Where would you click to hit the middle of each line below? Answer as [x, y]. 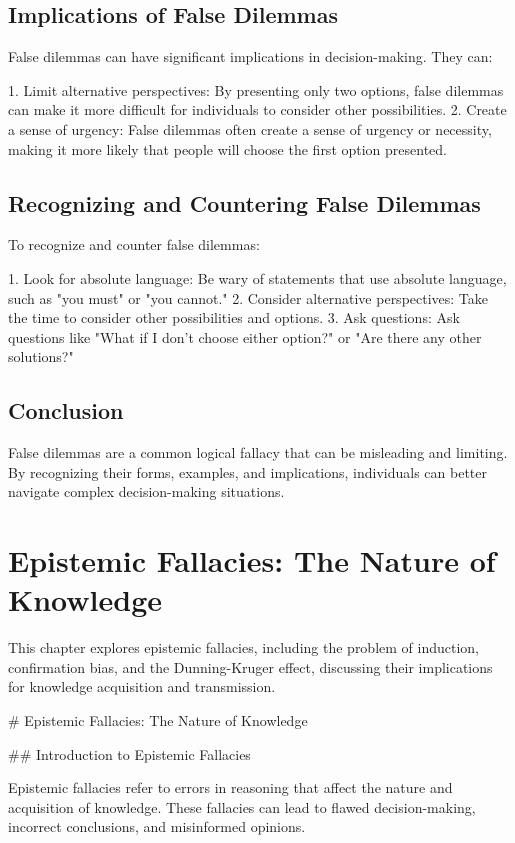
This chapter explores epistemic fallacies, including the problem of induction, [244, 647]
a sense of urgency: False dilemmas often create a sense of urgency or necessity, [250, 128]
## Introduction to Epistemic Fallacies [129, 753]
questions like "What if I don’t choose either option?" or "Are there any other [245, 336]
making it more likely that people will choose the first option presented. [228, 148]
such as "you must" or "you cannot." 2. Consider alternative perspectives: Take [248, 297]
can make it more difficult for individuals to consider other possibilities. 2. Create [257, 109]
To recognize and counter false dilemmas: [134, 244]
